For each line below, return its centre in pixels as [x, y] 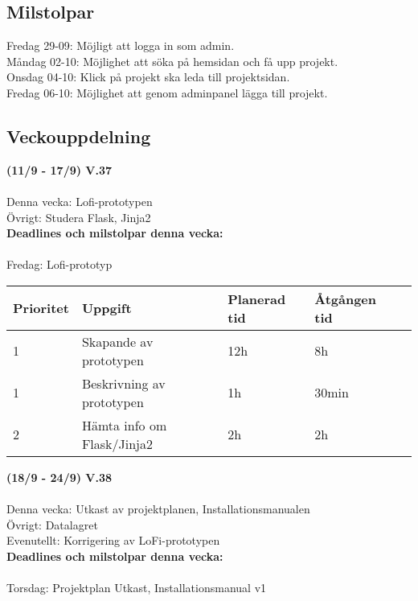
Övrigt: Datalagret [52, 524]
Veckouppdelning [79, 136]
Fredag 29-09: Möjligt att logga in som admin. [121, 45]
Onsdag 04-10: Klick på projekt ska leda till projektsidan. [148, 77]
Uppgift [107, 308]
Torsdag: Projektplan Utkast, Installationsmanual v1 [137, 588]
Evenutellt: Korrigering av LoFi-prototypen [113, 540]
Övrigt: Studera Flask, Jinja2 [79, 217]
